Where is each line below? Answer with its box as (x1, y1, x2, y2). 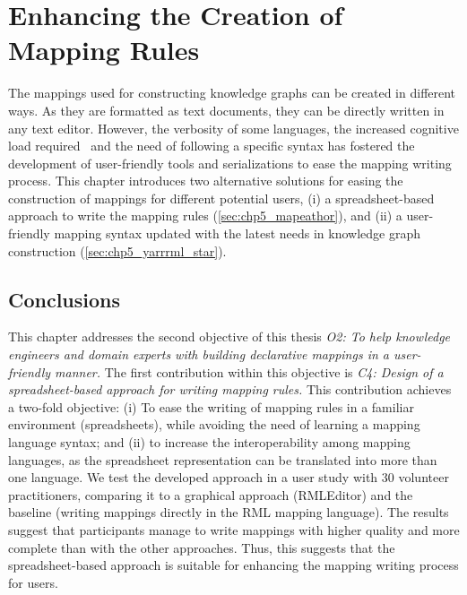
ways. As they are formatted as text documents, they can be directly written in (8, 100, 445, 119)
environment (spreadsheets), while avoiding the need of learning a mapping (8, 415, 420, 434)
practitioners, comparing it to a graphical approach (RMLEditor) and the (8, 485, 413, 504)
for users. (8, 573, 58, 591)
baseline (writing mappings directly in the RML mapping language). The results (8, 503, 449, 522)
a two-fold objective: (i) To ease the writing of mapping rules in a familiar (8, 397, 414, 416)
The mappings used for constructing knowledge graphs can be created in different (8, 83, 456, 102)
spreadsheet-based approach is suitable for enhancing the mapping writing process (8, 556, 459, 574)
